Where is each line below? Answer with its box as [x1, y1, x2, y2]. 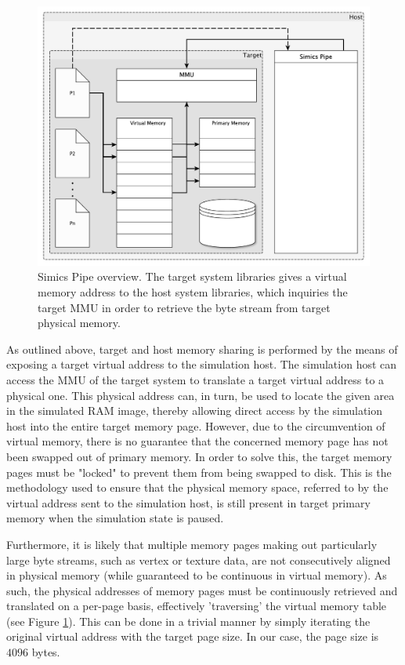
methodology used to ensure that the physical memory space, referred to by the [6, 479, 389, 496]
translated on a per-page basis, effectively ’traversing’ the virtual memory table [6, 598, 387, 614]
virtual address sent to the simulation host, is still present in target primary [6, 494, 371, 511]
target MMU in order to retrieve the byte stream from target [38, 299, 331, 315]
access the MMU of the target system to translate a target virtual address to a [6, 371, 385, 387]
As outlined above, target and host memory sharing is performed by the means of [6, 340, 398, 357]
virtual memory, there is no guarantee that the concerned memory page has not [6, 433, 389, 449]
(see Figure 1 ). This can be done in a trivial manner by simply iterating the [6, 612, 371, 629]
